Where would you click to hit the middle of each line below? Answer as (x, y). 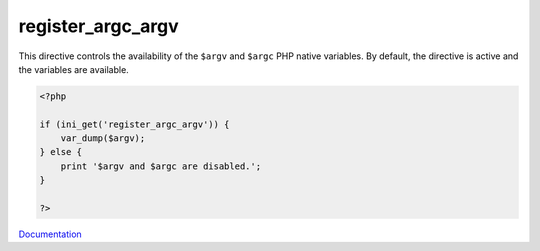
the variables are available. (73, 69)
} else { (61, 152)
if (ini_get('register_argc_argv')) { (134, 124)
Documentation (50, 234)
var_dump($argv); (103, 138)
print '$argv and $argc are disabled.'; (161, 166)
